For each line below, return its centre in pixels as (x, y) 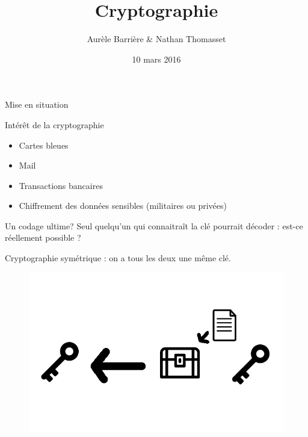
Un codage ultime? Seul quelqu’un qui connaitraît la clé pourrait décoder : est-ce (154, 225)
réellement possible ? (43, 237)
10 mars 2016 (156, 59)
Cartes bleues (44, 145)
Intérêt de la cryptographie (54, 124)
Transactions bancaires (61, 185)
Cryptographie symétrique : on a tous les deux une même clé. (118, 258)
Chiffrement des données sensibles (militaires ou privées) (123, 206)
